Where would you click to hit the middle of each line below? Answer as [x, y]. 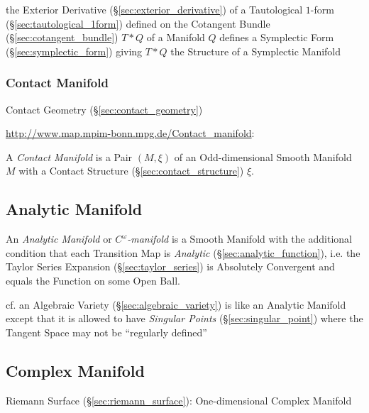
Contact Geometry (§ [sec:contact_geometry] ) [104, 109]
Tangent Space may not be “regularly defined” [106, 332]
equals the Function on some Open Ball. [93, 280]
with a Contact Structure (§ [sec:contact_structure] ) [131, 171]
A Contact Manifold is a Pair [69, 156]
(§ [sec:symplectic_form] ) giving [74, 51]
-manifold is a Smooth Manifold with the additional [239, 239]
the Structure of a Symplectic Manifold [256, 51]
